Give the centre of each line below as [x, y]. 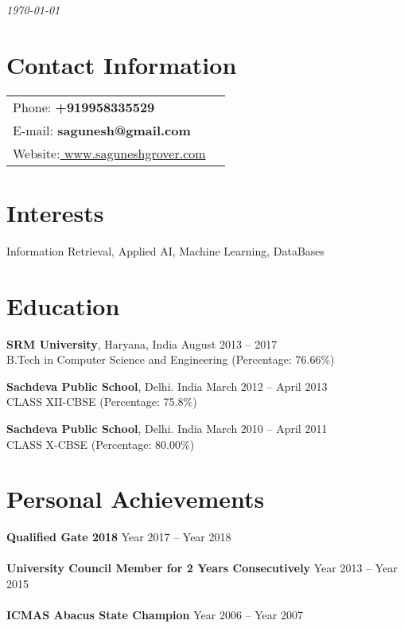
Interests [55, 212]
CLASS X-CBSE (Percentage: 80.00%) [101, 444]
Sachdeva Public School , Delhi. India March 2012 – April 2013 [167, 386]
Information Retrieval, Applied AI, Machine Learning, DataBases [166, 250]
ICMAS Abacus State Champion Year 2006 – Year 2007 [155, 615]
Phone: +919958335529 [84, 107]
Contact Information [122, 64]
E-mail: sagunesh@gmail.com [102, 130]
